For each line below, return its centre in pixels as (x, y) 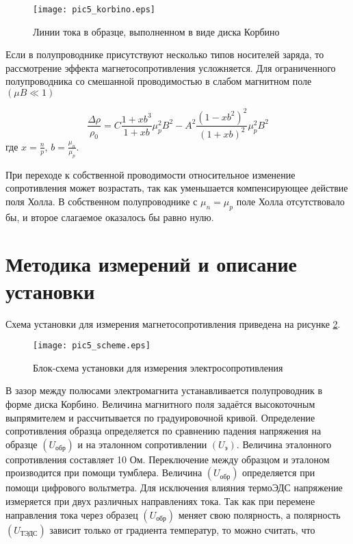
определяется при (279, 472)
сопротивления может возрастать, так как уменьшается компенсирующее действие (177, 188)
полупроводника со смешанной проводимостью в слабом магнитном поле (159, 81)
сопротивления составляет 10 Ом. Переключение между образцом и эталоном (168, 459)
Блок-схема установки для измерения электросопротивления (158, 367)
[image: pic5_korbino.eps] (94, 10)
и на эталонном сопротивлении (142, 444)
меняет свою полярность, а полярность (259, 514)
